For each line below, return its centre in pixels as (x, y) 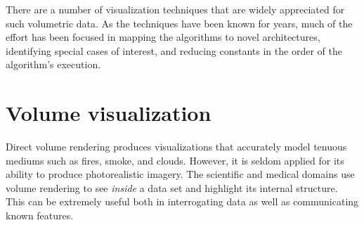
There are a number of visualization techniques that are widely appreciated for (175, 9)
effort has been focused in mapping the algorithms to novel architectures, (163, 37)
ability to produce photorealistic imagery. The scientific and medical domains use (180, 174)
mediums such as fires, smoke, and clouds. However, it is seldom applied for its (175, 160)
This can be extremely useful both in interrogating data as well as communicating (182, 201)
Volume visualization (109, 113)
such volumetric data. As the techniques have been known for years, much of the (179, 23)
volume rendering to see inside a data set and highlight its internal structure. (172, 187)
